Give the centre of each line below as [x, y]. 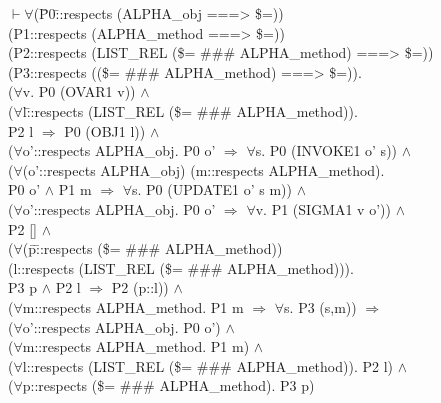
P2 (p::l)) [140, 287]
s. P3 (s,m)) [320, 306]
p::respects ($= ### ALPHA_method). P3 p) [168, 385]
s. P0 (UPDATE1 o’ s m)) [212, 189]
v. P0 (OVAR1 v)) [79, 91]
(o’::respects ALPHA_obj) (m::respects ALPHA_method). [203, 169]
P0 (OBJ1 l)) [105, 130]
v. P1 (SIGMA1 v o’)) [323, 208]
